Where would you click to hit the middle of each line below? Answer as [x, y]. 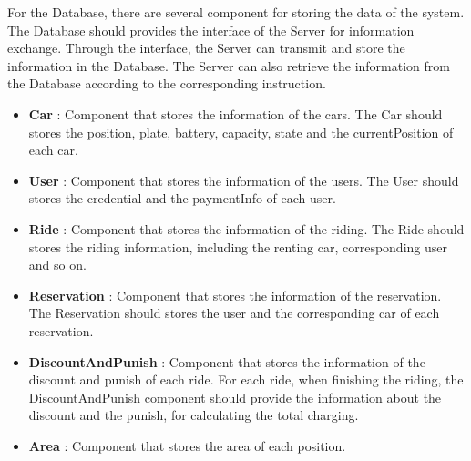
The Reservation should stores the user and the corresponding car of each [234, 313]
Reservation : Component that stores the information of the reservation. [235, 295]
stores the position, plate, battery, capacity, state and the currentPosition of [241, 132]
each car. [53, 150]
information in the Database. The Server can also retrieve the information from [229, 65]
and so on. [57, 265]
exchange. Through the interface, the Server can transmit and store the [206, 48]
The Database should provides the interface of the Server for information [211, 30]
